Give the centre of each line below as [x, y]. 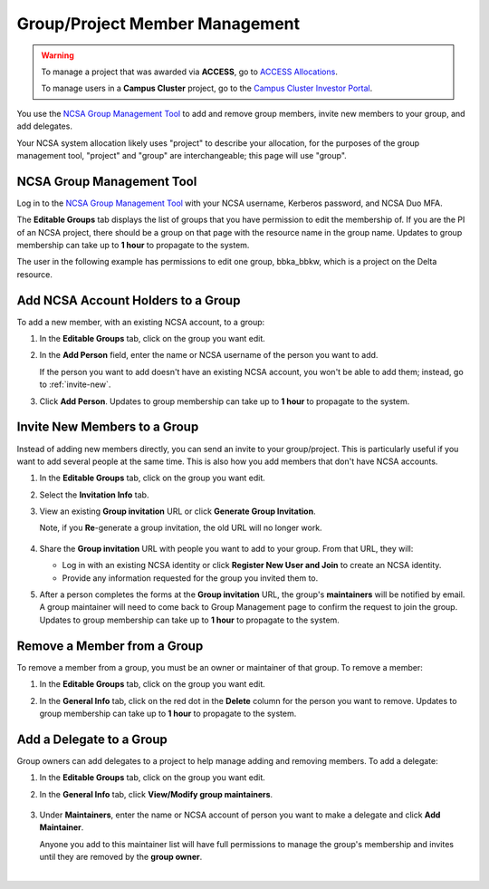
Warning [58, 55]
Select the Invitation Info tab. [94, 495]
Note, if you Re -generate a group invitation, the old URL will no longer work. [181, 528]
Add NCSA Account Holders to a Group [129, 300]
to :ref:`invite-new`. [75, 384]
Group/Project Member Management [158, 24]
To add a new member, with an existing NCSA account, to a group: [141, 322]
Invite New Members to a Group [108, 427]
